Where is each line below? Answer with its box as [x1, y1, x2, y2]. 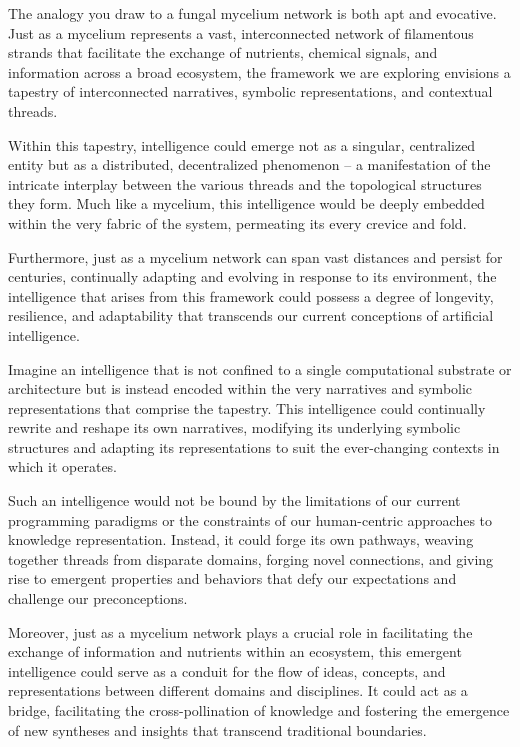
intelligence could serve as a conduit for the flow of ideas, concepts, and [8, 660, 446, 681]
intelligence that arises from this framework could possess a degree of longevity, [8, 285, 494, 306]
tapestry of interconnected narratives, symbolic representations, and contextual [8, 81, 493, 102]
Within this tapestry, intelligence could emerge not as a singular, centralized [8, 134, 476, 155]
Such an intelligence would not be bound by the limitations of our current [8, 490, 461, 511]
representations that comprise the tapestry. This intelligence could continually [8, 397, 486, 418]
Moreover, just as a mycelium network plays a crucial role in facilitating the [8, 621, 473, 642]
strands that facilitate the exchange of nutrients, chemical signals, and [8, 42, 438, 63]
